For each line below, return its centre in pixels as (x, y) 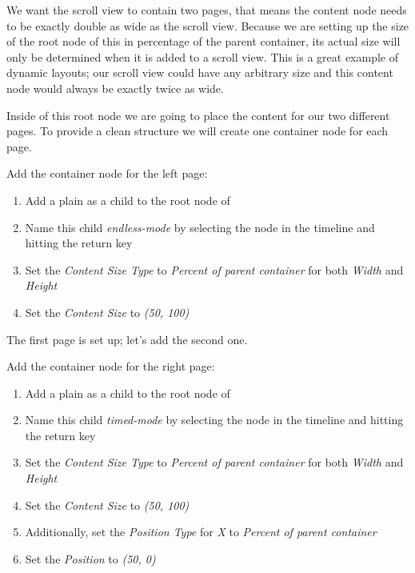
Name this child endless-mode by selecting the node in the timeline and (200, 227)
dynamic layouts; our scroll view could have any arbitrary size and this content (200, 72)
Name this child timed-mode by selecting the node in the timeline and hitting (214, 420)
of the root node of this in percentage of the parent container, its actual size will (204, 41)
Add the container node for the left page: (107, 173)
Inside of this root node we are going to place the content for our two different (198, 115)
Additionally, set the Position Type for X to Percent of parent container (201, 532)
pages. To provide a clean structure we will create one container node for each (198, 131)
